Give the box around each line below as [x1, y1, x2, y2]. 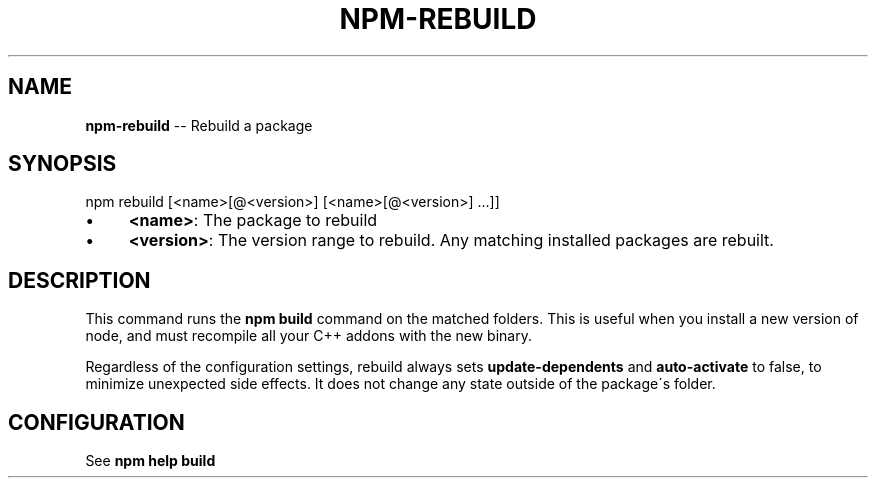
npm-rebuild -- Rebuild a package [85, 116, 313, 134]
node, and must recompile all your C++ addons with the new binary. [85, 327, 532, 345]
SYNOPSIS [8, 151, 117, 177]
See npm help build [85, 452, 216, 470]
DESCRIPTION [8, 267, 151, 293]
